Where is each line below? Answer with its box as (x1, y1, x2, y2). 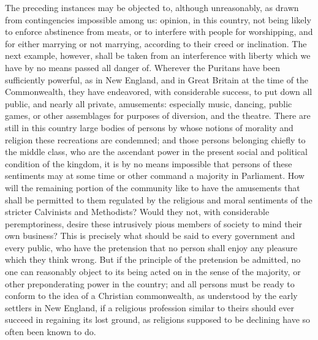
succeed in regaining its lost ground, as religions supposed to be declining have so (5, 313, 311, 326)
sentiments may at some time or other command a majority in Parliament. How (5, 169, 305, 182)
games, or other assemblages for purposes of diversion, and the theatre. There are (5, 109, 311, 122)
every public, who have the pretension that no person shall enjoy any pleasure (5, 241, 298, 254)
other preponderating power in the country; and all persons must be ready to (5, 277, 295, 290)
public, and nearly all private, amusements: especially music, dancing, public (5, 97, 292, 110)
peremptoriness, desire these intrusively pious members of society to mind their (5, 217, 302, 230)
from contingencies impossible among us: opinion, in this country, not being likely (5, 13, 311, 26)
